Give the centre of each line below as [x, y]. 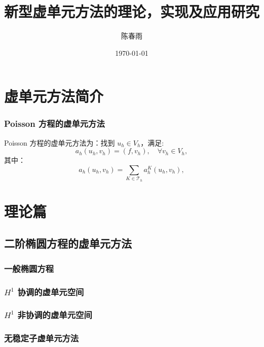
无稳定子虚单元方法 [42, 338]
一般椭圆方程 [29, 268]
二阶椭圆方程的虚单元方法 [68, 243]
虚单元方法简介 [54, 96]
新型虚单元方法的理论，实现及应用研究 [132, 11]
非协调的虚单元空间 [55, 315]
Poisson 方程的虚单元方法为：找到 [60, 142]
